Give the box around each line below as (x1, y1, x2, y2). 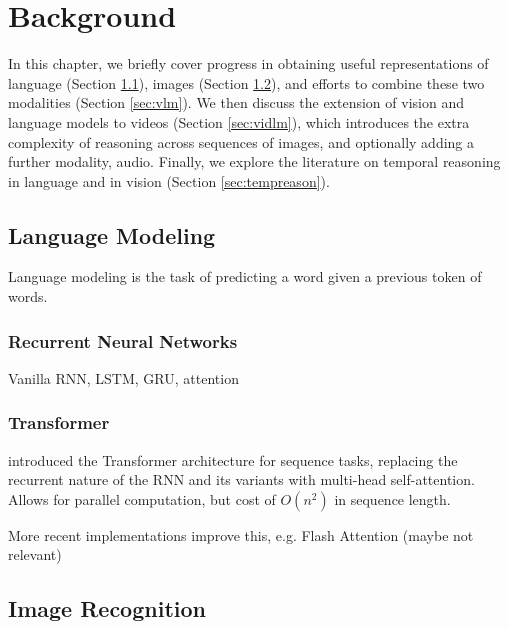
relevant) (8, 544, 62, 565)
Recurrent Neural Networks (8, 328, 238, 353)
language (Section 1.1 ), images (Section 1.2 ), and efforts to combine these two (8, 72, 485, 93)
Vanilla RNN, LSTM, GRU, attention (8, 367, 239, 388)
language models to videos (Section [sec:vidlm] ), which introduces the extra (8, 111, 470, 132)
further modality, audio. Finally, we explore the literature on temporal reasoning (8, 151, 501, 172)
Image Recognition (8, 593, 206, 624)
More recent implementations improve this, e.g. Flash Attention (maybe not (8, 524, 474, 545)
